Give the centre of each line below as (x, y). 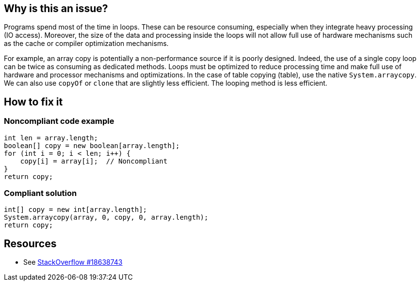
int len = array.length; (51, 138)
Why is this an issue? (56, 8)
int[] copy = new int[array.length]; (76, 210)
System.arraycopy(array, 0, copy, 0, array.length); (106, 217)
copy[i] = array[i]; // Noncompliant (94, 161)
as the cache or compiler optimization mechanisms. (86, 44)
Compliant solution (40, 193)
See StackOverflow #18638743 (73, 262)
